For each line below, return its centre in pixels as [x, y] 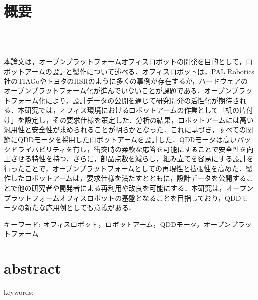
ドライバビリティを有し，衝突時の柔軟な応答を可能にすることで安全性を [129, 149]
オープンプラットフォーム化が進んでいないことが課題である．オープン [118, 91]
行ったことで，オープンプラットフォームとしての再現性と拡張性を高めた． [125, 168]
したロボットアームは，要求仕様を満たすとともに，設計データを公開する [129, 178]
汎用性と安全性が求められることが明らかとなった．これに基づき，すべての [125, 129]
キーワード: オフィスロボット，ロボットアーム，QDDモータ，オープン [117, 224]
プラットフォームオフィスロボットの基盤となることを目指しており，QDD [123, 197]
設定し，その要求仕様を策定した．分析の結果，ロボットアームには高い [139, 119]
